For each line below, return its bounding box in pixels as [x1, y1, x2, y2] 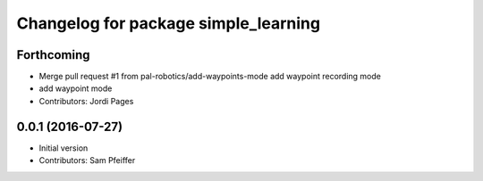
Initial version [38, 143, 89, 153]
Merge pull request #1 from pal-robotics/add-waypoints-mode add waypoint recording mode [38, 71, 382, 82]
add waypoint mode [38, 83, 113, 94]
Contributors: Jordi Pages [38, 95, 134, 106]
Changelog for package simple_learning [16, 13, 321, 33]
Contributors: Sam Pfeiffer [38, 155, 136, 166]
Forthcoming [16, 47, 90, 62]
